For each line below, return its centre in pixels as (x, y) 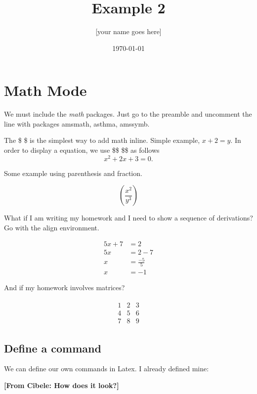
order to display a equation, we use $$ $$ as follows (82, 150)
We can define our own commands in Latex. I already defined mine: (107, 369)
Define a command (53, 348)
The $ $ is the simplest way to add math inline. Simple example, (102, 140)
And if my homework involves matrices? (64, 287)
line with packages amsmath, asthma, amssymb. (77, 123)
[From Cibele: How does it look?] (62, 385)
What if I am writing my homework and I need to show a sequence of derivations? (128, 218)
